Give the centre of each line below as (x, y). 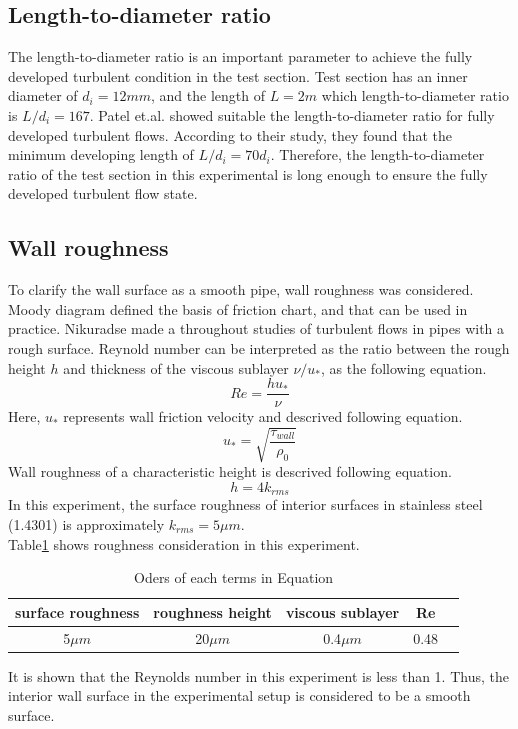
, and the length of (208, 95)
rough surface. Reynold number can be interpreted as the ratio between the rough (259, 347)
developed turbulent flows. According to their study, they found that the (230, 134)
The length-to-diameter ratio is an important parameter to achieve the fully (240, 56)
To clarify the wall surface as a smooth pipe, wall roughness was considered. (241, 289)
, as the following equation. (404, 367)
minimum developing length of (101, 154)
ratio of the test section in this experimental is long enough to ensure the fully (248, 173)
